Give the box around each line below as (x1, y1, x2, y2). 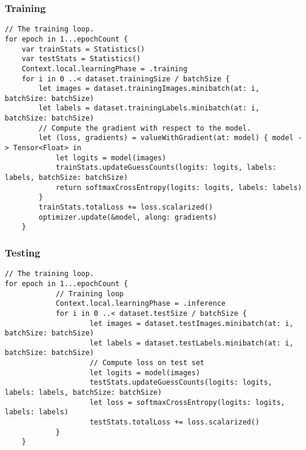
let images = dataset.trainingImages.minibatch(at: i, (39, 84, 260, 93)
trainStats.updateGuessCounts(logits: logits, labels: (55, 163, 277, 172)
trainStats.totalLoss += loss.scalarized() (39, 203, 213, 212)
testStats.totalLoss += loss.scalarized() (90, 418, 260, 427)
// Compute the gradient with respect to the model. (39, 123, 251, 132)
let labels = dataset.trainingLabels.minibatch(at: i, (39, 104, 260, 113)
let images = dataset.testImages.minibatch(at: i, (90, 319, 294, 328)
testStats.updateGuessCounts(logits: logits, (90, 378, 273, 387)
